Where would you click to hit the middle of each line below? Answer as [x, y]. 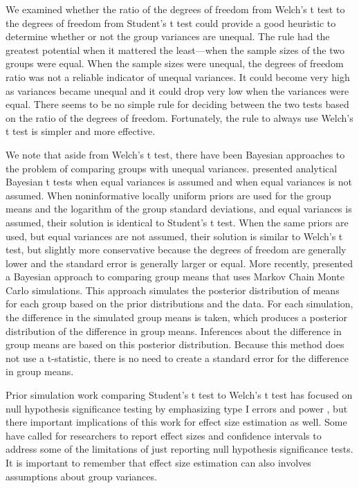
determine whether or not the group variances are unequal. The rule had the [168, 36]
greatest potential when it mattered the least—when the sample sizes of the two [175, 49]
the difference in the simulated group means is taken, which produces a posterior [177, 317]
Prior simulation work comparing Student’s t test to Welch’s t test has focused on [179, 395]
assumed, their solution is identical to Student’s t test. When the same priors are [177, 222]
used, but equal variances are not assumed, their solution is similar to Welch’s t [174, 236]
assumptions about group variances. [81, 476]
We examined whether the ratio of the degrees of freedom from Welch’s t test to [175, 9]
